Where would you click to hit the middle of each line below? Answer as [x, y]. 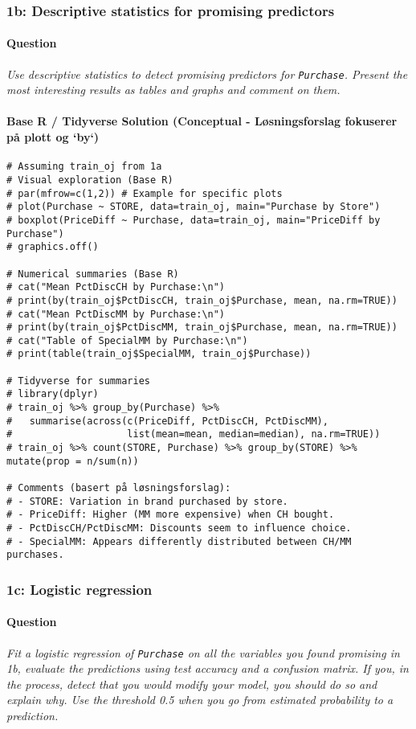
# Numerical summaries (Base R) [93, 274]
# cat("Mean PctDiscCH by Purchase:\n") [116, 287]
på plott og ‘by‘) [53, 137]
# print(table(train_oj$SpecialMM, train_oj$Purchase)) [159, 354]
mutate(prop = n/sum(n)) [73, 461]
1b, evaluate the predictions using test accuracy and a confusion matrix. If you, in [208, 668]
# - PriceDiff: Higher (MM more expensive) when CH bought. [171, 515]
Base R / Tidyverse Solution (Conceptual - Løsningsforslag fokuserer [202, 121]
